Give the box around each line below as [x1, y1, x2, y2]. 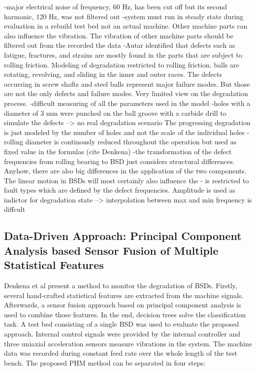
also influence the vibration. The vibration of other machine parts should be [4, 30, 233, 40]
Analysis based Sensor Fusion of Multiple [4, 242, 219, 258]
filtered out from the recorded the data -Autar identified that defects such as [4, 40, 235, 50]
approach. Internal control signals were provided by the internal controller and [4, 329, 241, 339]
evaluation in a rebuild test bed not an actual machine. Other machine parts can [4, 21, 248, 31]
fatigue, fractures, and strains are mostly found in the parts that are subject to [4, 49, 242, 60]
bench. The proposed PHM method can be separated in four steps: [4, 357, 205, 368]
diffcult [4, 204, 26, 214]
